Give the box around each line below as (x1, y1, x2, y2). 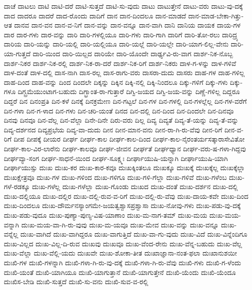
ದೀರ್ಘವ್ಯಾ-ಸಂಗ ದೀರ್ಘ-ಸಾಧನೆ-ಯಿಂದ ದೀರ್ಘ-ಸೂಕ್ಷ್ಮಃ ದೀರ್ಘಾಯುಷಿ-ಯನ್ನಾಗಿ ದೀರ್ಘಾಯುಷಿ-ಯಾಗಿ (4, 153, 228, 163)
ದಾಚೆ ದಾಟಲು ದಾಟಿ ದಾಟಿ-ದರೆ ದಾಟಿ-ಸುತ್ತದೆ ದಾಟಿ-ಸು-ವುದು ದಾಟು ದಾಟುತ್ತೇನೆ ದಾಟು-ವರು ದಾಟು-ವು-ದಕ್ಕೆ (4, 1, 243, 11)
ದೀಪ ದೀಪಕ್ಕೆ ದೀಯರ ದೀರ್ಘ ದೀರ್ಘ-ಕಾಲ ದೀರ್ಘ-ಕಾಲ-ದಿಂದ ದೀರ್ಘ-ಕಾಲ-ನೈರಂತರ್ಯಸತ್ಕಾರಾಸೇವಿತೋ (14, 134, 245, 144)
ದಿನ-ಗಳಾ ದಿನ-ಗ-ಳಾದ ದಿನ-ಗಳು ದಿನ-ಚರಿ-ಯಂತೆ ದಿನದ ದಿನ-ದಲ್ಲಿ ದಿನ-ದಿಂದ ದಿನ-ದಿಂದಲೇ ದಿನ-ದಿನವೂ (4, 105, 234, 115)
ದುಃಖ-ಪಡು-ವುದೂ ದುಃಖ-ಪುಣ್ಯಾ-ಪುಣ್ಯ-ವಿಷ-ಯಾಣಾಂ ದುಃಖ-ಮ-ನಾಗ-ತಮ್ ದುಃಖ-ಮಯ (4, 210, 207, 220)
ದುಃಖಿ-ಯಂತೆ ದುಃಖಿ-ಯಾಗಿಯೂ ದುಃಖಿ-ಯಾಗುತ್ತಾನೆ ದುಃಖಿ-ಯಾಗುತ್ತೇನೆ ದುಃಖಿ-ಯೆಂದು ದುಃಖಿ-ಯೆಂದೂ (4, 267, 236, 277)
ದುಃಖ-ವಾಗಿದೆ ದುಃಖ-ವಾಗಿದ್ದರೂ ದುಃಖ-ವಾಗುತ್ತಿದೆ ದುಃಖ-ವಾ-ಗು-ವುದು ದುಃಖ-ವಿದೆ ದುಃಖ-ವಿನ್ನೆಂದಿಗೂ (20, 229, 248, 239)
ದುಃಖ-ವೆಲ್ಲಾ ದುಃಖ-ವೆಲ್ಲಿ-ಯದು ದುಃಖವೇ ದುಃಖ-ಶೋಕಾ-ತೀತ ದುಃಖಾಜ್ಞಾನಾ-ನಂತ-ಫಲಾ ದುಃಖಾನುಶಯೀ (4, 248, 237, 258)
